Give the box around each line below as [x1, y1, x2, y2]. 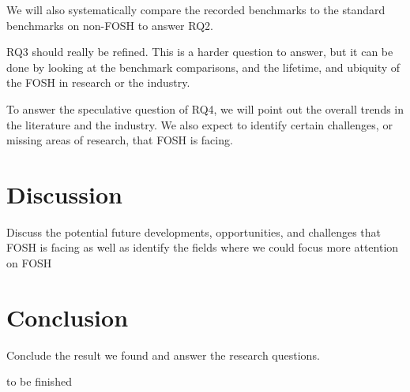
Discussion [6, 177, 122, 210]
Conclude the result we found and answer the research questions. [6, 346, 320, 363]
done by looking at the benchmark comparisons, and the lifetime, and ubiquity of [6, 58, 401, 75]
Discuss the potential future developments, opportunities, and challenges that [6, 223, 382, 240]
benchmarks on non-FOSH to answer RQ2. [6, 17, 213, 33]
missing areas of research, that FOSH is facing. [6, 132, 233, 148]
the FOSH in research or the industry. [6, 74, 190, 91]
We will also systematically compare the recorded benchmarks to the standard [6, 2, 386, 17]
